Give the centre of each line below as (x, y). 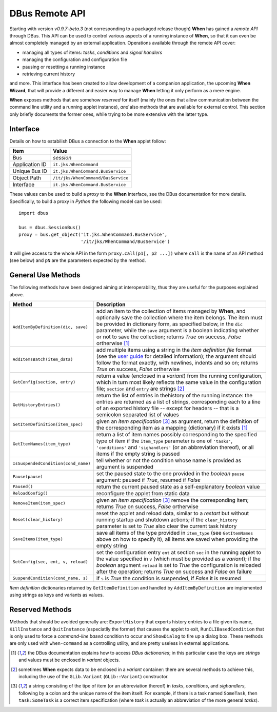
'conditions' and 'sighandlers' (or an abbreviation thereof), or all (175, 447)
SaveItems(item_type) (38, 539)
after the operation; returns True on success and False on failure (174, 572)
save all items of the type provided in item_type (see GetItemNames (175, 533)
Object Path (27, 178)
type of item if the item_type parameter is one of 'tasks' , (164, 441)
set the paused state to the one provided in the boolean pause (170, 473)
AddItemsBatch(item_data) (43, 360)
